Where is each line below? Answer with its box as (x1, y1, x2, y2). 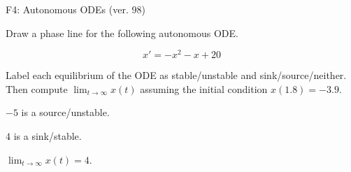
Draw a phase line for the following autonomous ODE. (6, 25, 238, 40)
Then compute (6, 81, 68, 96)
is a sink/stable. (13, 129, 82, 143)
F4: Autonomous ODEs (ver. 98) (6, 2, 145, 16)
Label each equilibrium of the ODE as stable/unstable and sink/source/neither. (6, 68, 347, 83)
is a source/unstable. (21, 105, 110, 120)
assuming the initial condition (140, 81, 268, 96)
